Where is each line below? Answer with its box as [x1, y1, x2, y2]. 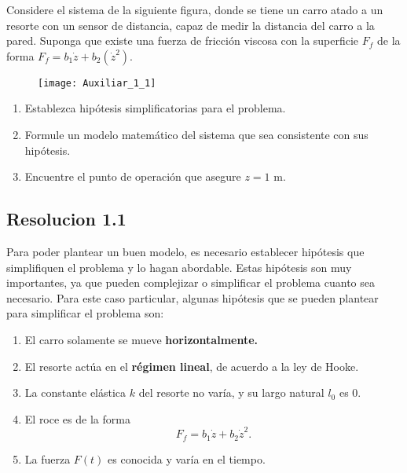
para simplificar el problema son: [6, 305, 164, 321]
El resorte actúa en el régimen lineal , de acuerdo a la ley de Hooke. [24, 357, 359, 374]
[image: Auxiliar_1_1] [38, 77, 156, 89]
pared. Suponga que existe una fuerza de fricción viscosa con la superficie [6, 32, 359, 49]
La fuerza [24, 450, 71, 467]
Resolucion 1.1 [6, 207, 126, 231]
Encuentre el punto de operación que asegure [24, 168, 241, 185]
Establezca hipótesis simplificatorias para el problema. [24, 100, 286, 116]
